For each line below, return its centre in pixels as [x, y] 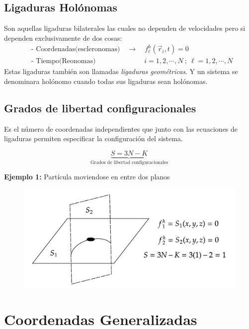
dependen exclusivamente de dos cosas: [63, 38]
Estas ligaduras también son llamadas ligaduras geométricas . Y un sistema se [121, 71]
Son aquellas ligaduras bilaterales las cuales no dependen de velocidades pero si [125, 28]
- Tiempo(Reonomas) [64, 61]
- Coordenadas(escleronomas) [76, 49]
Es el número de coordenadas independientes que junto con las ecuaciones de [121, 128]
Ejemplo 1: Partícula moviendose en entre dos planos [87, 177]
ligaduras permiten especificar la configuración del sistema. [93, 138]
